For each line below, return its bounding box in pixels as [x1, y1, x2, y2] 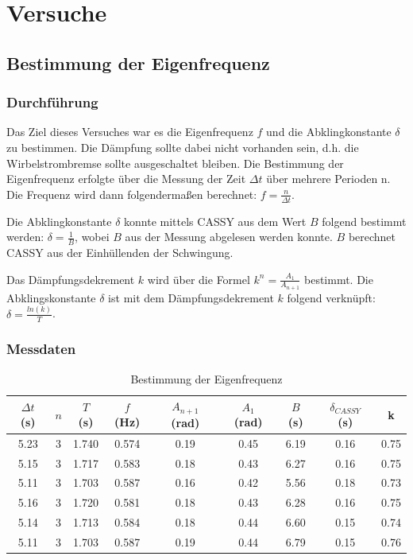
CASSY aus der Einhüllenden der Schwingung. [6, 244, 234, 260]
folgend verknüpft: [287, 289, 376, 305]
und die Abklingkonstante [266, 123, 392, 140]
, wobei [75, 228, 110, 245]
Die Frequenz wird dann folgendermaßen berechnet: [6, 185, 257, 202]
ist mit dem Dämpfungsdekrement [108, 289, 274, 305]
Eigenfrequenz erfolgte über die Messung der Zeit [6, 170, 246, 187]
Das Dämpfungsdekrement [6, 270, 135, 287]
